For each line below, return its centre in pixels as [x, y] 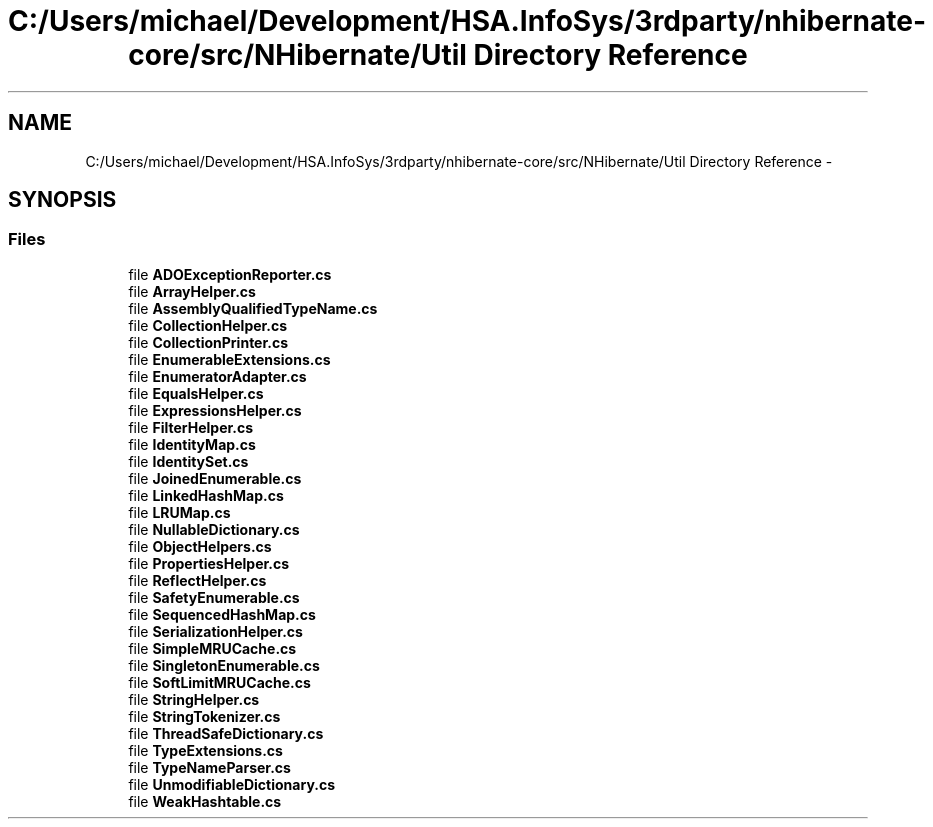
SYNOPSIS [62, 200]
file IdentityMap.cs [192, 444]
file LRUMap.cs [179, 512]
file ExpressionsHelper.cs [215, 410]
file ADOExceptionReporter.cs [230, 274]
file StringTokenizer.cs [204, 716]
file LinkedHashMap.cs [206, 495]
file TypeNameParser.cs [209, 767]
